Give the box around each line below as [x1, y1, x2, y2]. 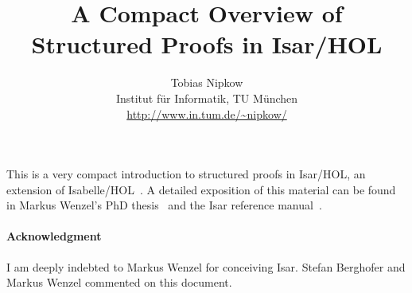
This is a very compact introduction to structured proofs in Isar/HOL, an [6, 166, 366, 182]
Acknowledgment [6, 228, 102, 244]
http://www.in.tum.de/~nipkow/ [126, 105, 287, 122]
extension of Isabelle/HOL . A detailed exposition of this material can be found [6, 181, 396, 197]
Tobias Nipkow [170, 74, 243, 91]
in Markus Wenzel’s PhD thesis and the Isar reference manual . [6, 197, 322, 213]
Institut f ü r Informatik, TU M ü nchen [115, 89, 298, 106]
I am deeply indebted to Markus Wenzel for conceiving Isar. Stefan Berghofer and [6, 258, 406, 275]
